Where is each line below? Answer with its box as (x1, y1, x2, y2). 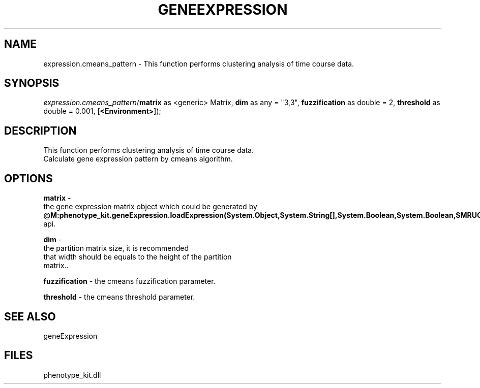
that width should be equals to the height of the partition (43, 252, 232, 262)
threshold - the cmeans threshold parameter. (43, 293, 195, 302)
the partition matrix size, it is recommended (43, 244, 189, 253)
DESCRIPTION (4, 124, 77, 137)
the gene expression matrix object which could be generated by (43, 202, 257, 211)
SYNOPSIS (4, 77, 59, 90)
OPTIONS (4, 172, 53, 185)
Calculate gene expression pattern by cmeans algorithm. (43, 154, 233, 164)
